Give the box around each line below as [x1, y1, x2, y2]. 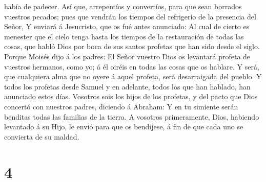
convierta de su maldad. [4, 131, 79, 142]
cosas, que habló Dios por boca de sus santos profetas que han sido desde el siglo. [4, 41, 260, 52]
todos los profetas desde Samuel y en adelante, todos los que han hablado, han [4, 81, 251, 92]
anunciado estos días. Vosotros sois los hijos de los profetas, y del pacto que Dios [4, 91, 258, 102]
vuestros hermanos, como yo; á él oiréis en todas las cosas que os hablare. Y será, [4, 61, 259, 72]
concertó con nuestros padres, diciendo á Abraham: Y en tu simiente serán [4, 101, 238, 111]
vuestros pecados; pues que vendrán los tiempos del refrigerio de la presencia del [4, 11, 256, 21]
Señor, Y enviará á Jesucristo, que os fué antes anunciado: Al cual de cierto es [4, 21, 250, 32]
